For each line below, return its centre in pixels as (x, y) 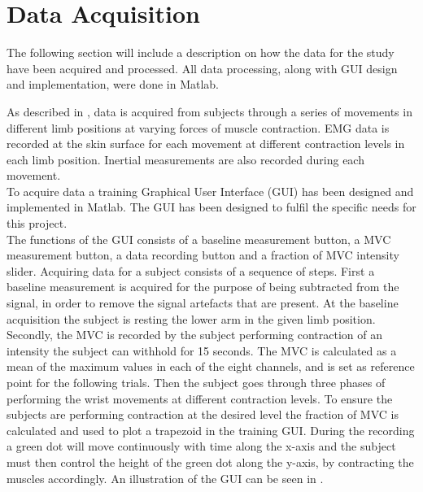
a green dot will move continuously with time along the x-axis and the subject (201, 446)
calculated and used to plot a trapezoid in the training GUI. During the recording (211, 430)
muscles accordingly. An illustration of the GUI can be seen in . (165, 478)
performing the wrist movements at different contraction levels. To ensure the (200, 398)
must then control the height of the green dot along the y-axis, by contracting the (210, 462)
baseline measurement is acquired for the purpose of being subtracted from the (203, 287)
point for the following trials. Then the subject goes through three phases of (196, 382)
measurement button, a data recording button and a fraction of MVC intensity (203, 255)
